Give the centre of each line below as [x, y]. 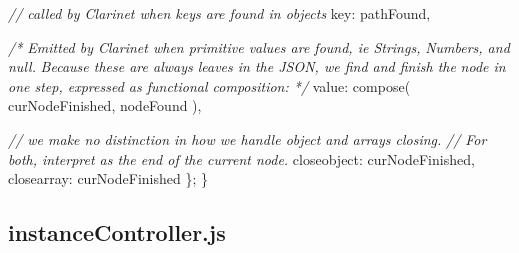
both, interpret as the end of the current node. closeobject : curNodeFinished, [241, 158]
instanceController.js [117, 232]
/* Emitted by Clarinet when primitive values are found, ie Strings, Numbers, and [259, 46]
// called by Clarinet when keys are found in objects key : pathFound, [219, 13]
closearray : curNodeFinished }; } [108, 178]
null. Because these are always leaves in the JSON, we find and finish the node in [257, 66]
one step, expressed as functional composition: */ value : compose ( [209, 85]
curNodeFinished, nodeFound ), [105, 105]
